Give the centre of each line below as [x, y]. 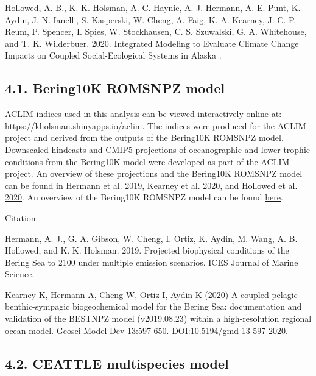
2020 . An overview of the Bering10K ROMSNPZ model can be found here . [144, 197]
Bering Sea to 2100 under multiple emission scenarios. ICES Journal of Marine [152, 262]
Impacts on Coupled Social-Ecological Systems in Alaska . [113, 55]
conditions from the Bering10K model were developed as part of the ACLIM [147, 161]
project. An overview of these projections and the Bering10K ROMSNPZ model [154, 173]
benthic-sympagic [37, 306]
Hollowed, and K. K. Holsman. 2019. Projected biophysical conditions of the [147, 250]
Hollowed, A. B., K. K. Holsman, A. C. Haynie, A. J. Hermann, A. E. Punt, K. [153, 7]
